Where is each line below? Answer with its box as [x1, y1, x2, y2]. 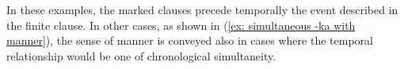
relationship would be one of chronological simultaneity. [6, 47, 276, 64]
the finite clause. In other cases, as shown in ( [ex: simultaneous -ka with [6, 16, 356, 33]
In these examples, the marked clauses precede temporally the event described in [6, 2, 398, 17]
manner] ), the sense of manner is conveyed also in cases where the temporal [6, 32, 373, 49]
